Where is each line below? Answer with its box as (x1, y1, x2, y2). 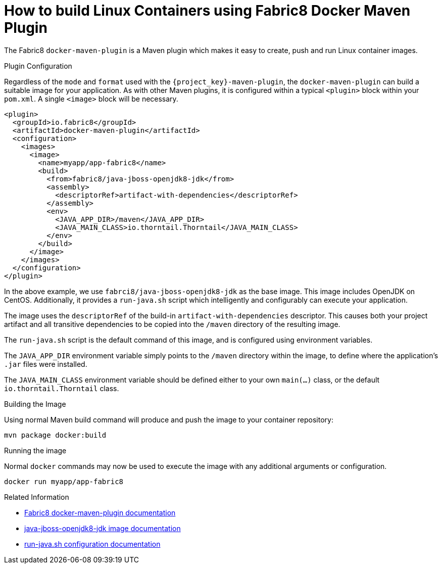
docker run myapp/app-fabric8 (4, 477, 124, 486)
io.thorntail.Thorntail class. (4, 384, 119, 393)
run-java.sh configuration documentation (24, 539, 161, 548)
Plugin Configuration (4, 61, 72, 70)
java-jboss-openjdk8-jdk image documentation (24, 524, 181, 533)
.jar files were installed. (4, 359, 87, 368)
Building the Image (4, 399, 66, 408)
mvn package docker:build (4, 431, 107, 439)
